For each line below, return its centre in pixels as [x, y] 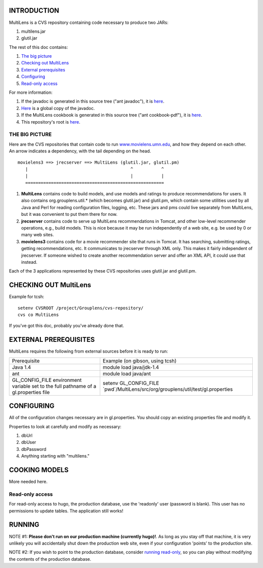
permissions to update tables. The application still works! [66, 511]
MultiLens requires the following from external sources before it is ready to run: [88, 351]
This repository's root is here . [51, 122]
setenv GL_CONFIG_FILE [131, 383]
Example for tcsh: [27, 297]
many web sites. [38, 235]
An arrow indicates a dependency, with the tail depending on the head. [80, 151]
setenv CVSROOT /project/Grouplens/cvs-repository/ [81, 308]
